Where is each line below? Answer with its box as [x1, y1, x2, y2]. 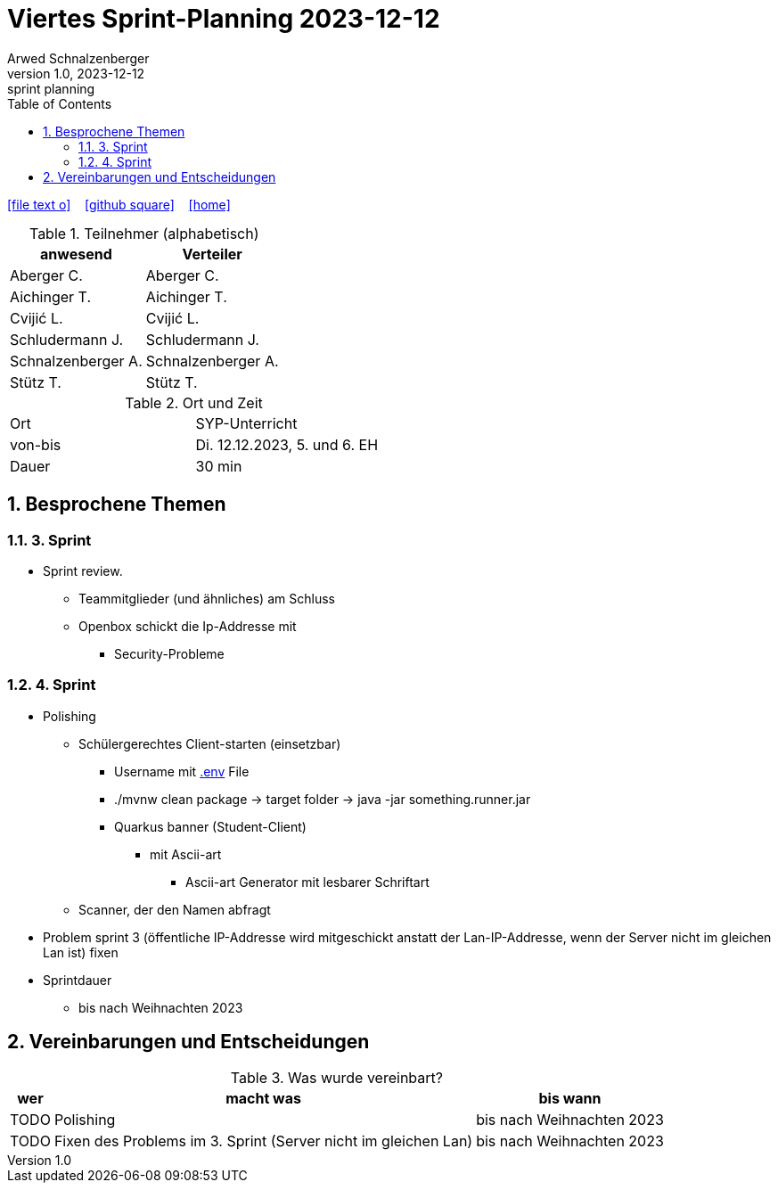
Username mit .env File [114, 763, 250, 779]
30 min [195, 456, 242, 475]
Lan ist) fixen [43, 944, 119, 960]
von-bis [10, 435, 61, 454]
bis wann [538, 1088, 602, 1107]
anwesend [40, 244, 112, 263]
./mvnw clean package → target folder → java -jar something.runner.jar [114, 791, 531, 807]
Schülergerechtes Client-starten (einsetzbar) [78, 735, 341, 751]
